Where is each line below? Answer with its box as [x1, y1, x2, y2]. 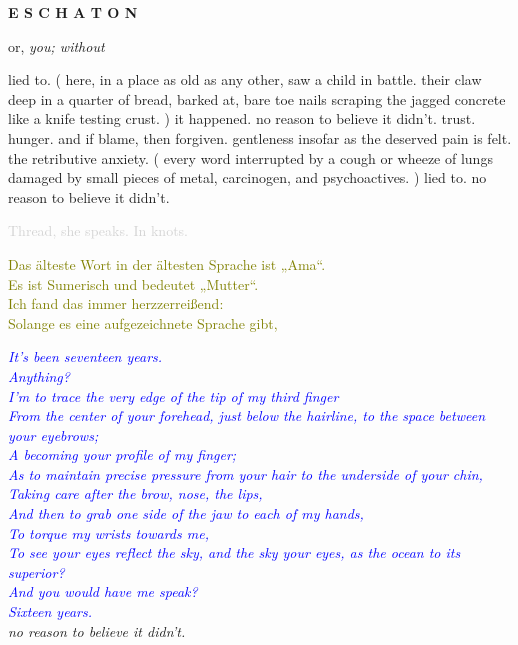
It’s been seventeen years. [8, 346, 163, 367]
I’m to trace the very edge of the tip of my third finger [8, 385, 339, 406]
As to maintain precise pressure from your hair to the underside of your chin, [8, 463, 483, 484]
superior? [8, 561, 65, 582]
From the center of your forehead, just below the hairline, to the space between [8, 405, 486, 426]
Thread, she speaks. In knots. [8, 220, 189, 241]
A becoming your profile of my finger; [8, 444, 237, 465]
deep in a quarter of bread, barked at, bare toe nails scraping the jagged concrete [8, 88, 506, 109]
